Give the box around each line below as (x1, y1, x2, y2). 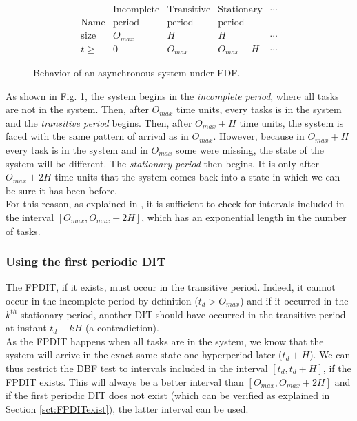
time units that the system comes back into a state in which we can (54, 170, 340, 184)
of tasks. (6, 223, 41, 238)
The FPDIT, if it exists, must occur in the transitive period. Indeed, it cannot (6, 280, 336, 294)
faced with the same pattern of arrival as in (6, 129, 189, 143)
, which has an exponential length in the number (141, 209, 347, 224)
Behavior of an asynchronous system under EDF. (33, 65, 241, 80)
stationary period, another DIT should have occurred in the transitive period (20, 307, 346, 321)
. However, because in (213, 129, 305, 143)
